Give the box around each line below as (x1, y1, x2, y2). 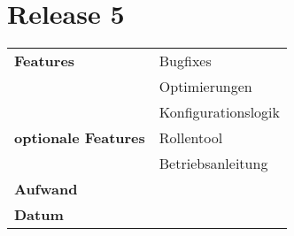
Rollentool (159, 127, 223, 148)
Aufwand (14, 179, 78, 200)
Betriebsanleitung (159, 153, 268, 174)
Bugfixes (159, 50, 212, 72)
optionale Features (14, 127, 145, 148)
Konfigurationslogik (159, 102, 280, 123)
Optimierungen (159, 76, 252, 97)
